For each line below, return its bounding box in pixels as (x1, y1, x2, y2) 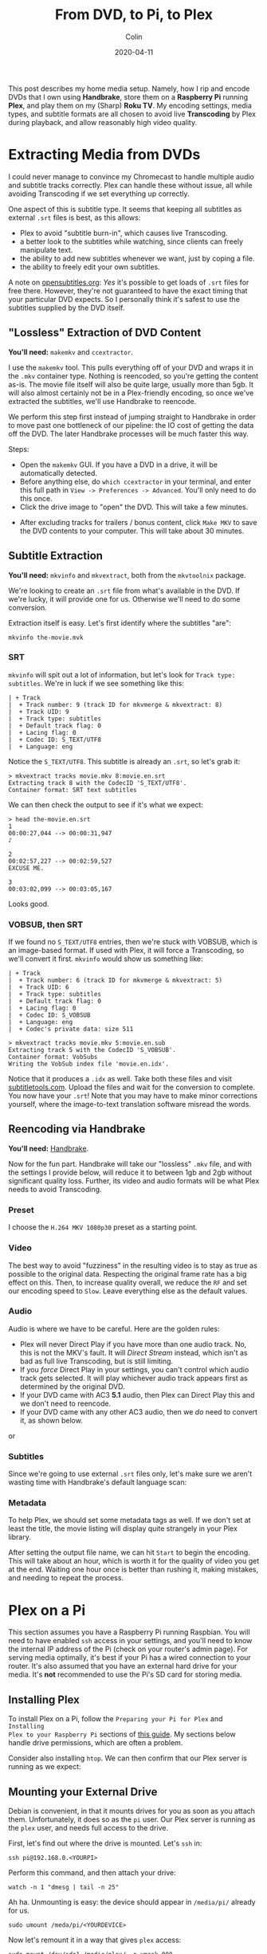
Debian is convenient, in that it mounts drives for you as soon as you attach (8, 1806, 255, 1815)
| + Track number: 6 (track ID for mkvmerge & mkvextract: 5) (8, 976, 223, 985)
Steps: (8, 444, 29, 453)
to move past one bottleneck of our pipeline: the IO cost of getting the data (8, 420, 254, 430)
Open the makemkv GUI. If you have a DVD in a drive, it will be (19, 460, 218, 469)
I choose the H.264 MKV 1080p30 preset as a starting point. (8, 1222, 198, 1232)
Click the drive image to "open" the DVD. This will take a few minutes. (19, 502, 249, 512)
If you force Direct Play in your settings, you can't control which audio (19, 1364, 249, 1374)
